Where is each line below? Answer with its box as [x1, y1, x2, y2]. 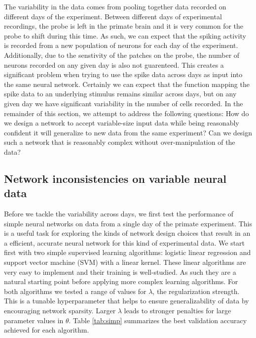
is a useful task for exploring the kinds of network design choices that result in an [4, 228, 251, 238]
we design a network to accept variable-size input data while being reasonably [4, 118, 239, 128]
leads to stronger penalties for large [124, 305, 231, 316]
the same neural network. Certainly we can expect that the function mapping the [4, 79, 250, 89]
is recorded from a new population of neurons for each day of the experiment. [4, 40, 238, 50]
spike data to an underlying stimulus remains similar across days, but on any [4, 88, 237, 99]
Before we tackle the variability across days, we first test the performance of [4, 209, 234, 219]
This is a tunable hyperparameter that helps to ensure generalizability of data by [4, 296, 249, 306]
